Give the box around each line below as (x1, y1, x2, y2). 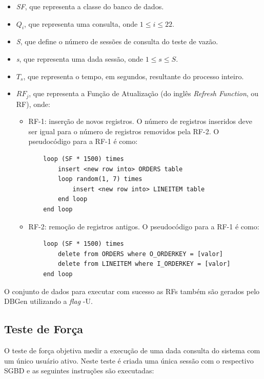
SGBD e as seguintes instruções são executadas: (4, 365, 154, 376)
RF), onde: (16, 98, 50, 109)
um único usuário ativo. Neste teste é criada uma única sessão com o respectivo (4, 355, 254, 366)
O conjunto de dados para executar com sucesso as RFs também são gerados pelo (4, 285, 260, 296)
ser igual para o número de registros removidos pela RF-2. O (28, 125, 219, 136)
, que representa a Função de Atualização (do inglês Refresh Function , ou (29, 88, 259, 99)
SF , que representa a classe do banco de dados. (16, 1, 164, 11)
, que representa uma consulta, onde (24, 18, 138, 29)
